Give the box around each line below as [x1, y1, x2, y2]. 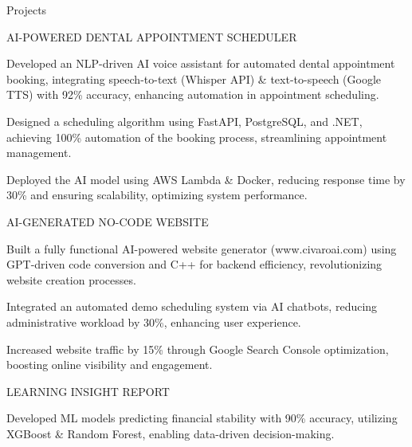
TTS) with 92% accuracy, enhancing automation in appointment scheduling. [6, 86, 379, 103]
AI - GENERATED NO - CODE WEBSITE [6, 213, 209, 229]
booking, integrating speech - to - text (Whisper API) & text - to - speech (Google [6, 70, 382, 87]
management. [6, 144, 72, 161]
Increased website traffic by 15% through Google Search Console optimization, [6, 340, 389, 357]
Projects [6, 2, 47, 18]
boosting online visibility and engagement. [6, 356, 213, 373]
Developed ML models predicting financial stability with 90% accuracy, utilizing [6, 410, 398, 426]
